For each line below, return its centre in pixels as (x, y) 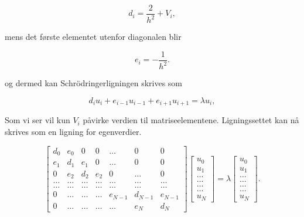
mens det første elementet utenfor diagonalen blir (93, 37)
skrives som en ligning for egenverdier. (73, 132)
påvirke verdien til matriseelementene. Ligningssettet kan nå (191, 120)
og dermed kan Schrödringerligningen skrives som (94, 83)
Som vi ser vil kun (37, 120)
